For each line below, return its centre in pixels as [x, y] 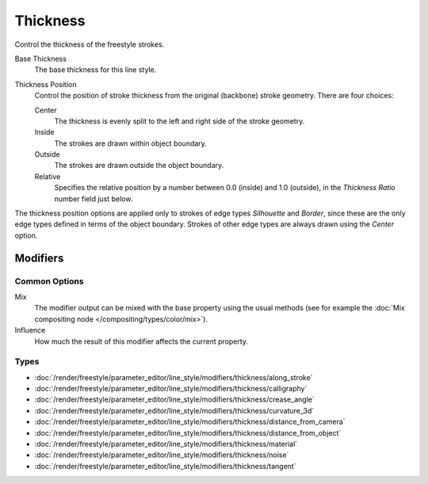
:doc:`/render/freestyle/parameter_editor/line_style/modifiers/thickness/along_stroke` [174, 377]
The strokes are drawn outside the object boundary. [139, 166]
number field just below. [94, 199]
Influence [30, 330]
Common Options [49, 281]
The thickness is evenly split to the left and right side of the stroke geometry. [180, 121]
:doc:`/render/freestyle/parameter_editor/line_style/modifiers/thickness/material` [166, 444]
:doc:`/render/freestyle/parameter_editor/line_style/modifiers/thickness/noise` [162, 455]
